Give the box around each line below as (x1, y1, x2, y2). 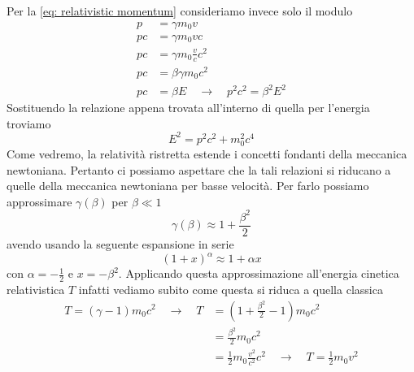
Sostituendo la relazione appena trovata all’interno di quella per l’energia (7, 99, 370, 116)
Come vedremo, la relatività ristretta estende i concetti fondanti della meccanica (7, 145, 407, 162)
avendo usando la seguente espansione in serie (7, 236, 234, 253)
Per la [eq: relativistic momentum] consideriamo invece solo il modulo (7, 2, 353, 19)
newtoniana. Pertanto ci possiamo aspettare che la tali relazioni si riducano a (7, 161, 391, 178)
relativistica (7, 280, 65, 297)
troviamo (7, 115, 51, 132)
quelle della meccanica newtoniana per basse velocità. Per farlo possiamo (7, 177, 369, 194)
